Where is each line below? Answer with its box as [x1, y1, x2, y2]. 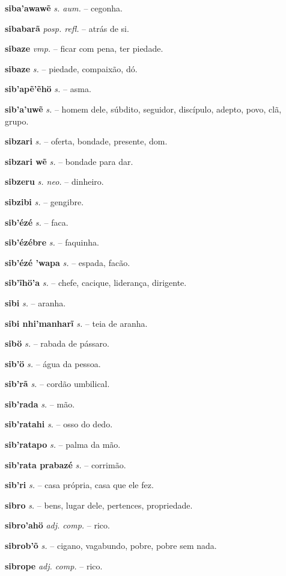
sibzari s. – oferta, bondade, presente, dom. [5, 135, 168, 147]
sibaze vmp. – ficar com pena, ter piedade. [5, 42, 163, 55]
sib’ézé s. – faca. [5, 215, 68, 228]
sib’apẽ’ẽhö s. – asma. [5, 82, 91, 95]
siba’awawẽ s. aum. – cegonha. [5, 2, 123, 14]
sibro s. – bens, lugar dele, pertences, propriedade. [5, 498, 193, 511]
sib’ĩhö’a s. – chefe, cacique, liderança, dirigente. [5, 276, 187, 289]
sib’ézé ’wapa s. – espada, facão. [5, 256, 130, 268]
